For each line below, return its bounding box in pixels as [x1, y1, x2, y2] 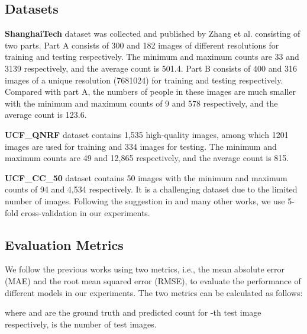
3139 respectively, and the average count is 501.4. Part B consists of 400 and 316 [5, 62, 297, 74]
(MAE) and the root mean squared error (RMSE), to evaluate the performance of [5, 274, 301, 287]
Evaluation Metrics [5, 235, 124, 253]
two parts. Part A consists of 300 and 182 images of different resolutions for [5, 38, 279, 51]
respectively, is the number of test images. [5, 317, 157, 330]
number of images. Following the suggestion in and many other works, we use [5, 194, 285, 207]
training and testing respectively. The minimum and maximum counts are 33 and [5, 50, 299, 63]
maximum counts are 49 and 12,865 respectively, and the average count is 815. [5, 152, 289, 164]
